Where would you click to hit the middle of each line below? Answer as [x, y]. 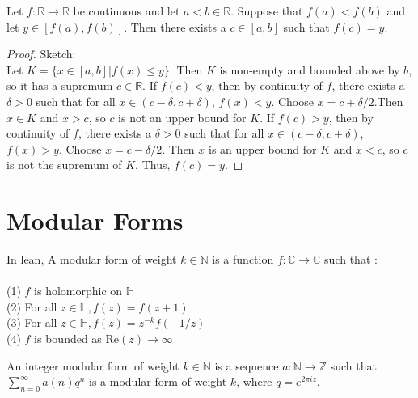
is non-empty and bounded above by [310, 69]
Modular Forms [95, 220]
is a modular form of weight [158, 381]
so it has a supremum [60, 85]
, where [254, 381]
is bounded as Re [77, 339]
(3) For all [32, 322]
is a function [243, 259]
